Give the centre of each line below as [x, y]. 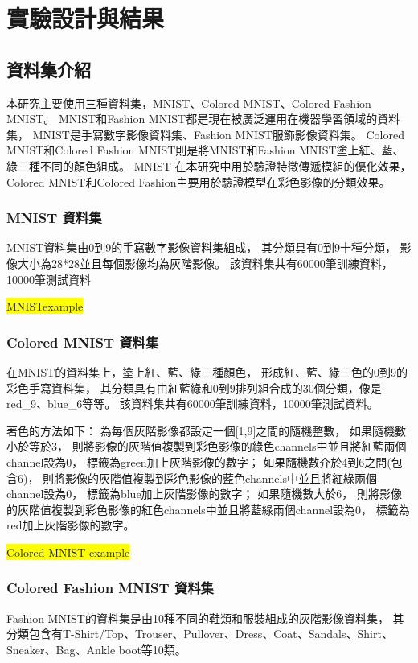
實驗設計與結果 [86, 18]
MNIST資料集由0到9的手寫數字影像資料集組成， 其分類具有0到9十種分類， [201, 247]
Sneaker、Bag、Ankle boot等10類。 [96, 649]
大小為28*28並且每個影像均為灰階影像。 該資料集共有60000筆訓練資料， [205, 263]
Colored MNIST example [68, 552]
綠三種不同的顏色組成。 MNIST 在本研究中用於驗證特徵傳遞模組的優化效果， [209, 165]
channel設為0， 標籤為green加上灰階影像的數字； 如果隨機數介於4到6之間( [199, 461]
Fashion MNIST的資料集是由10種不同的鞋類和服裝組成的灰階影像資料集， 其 [205, 618]
